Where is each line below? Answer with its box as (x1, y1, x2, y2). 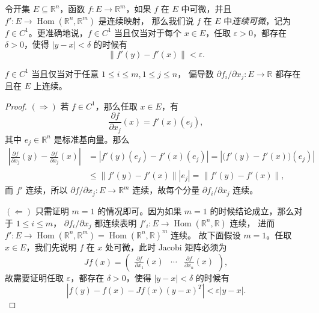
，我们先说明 (26, 240, 77, 253)
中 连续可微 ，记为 (223, 14, 291, 26)
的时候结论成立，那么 (210, 204, 294, 217)
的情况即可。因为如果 (97, 204, 182, 217)
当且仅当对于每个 (114, 26, 182, 39)
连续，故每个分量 (132, 184, 200, 196)
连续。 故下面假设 (171, 228, 241, 241)
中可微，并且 (181, 2, 232, 14)
